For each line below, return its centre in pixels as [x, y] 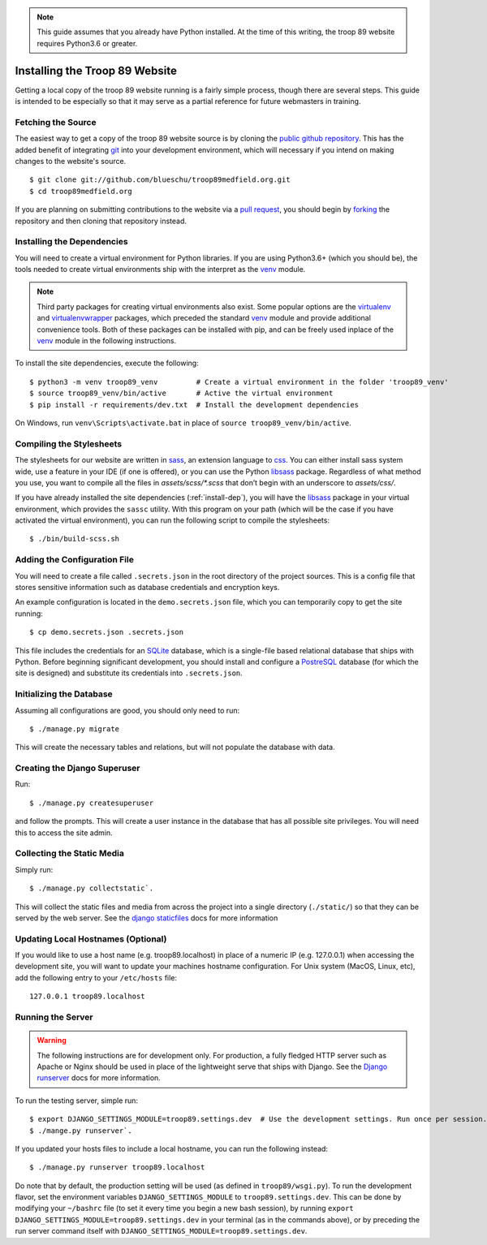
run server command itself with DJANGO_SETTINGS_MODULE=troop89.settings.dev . [161, 1231]
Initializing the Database [64, 694]
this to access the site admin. [64, 833]
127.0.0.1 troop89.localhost [87, 997]
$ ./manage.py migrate [75, 729]
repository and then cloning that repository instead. [101, 221]
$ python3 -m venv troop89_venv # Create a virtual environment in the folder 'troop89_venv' [239, 382]
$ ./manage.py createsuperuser [92, 803]
